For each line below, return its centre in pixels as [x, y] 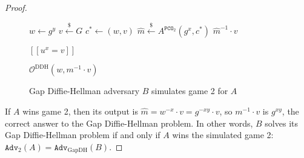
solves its [282, 123]
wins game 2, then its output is [80, 111]
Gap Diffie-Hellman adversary [84, 91]
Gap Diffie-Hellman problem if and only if [83, 135]
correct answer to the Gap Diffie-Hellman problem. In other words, [129, 123]
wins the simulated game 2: [223, 135]
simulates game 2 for [190, 91]
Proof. [16, 7]
